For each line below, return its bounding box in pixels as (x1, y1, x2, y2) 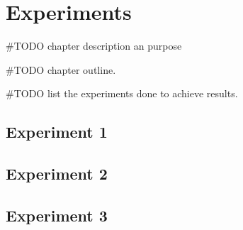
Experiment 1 (6, 121, 108, 143)
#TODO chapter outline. (6, 62, 116, 77)
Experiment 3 (6, 204, 108, 226)
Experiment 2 (6, 163, 108, 185)
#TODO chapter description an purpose (6, 38, 182, 53)
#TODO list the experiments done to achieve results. (6, 86, 238, 101)
